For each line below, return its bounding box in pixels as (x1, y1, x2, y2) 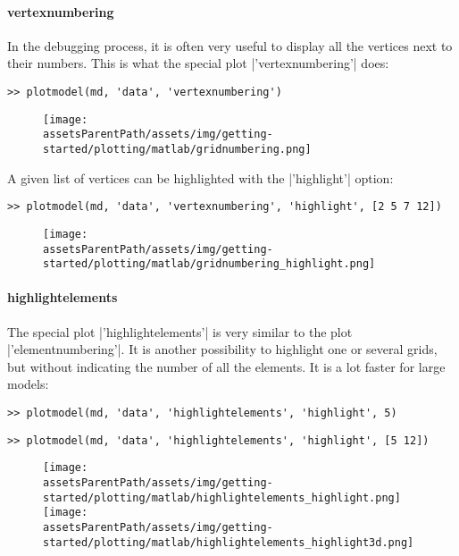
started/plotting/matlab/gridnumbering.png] (43, 142, 312, 156)
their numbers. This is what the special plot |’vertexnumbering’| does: (7, 54, 389, 72)
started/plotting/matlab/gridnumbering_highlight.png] (43, 257, 376, 271)
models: (7, 375, 49, 393)
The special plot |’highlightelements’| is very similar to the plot (7, 322, 353, 341)
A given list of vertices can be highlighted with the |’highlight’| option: (7, 168, 394, 187)
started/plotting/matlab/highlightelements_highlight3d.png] (43, 535, 414, 549)
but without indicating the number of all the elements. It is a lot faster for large (7, 357, 446, 375)
